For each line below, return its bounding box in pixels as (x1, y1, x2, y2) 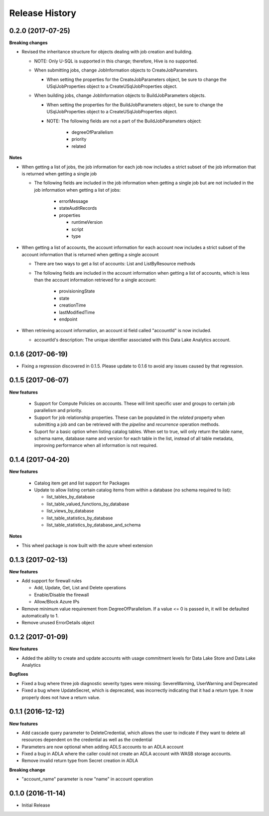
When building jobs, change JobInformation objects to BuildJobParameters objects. (34, 92, 206, 98)
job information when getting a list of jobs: (34, 187, 121, 193)
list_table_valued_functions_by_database (46, 501, 130, 507)
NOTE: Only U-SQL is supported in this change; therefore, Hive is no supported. (34, 58, 198, 64)
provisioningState (59, 288, 95, 294)
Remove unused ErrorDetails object (21, 620, 95, 626)
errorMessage (59, 198, 88, 204)
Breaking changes (9, 40, 48, 46)
